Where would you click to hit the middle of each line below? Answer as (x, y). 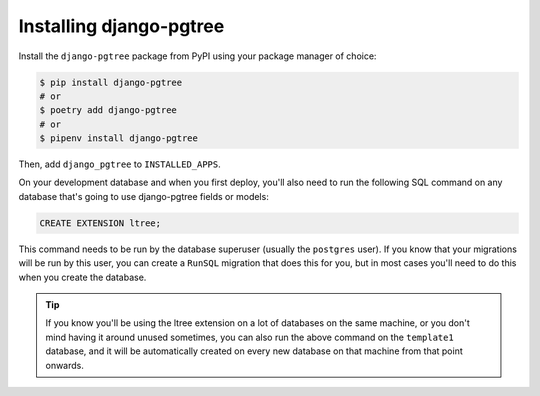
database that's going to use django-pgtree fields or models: (143, 196)
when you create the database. (82, 277)
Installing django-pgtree (121, 26)
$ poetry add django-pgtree (108, 110)
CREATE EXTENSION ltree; (100, 223)
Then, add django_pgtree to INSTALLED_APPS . (120, 164)
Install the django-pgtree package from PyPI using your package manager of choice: (197, 56)
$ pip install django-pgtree (111, 82)
